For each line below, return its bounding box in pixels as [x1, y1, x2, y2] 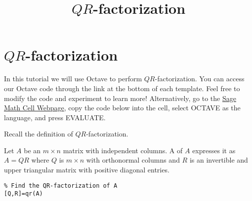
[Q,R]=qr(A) [4, 190, 43, 198]
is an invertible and [189, 155, 248, 165]
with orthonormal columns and [86, 155, 180, 165]
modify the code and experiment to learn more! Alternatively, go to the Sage [4, 93, 236, 103]
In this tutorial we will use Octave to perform [4, 73, 142, 84]
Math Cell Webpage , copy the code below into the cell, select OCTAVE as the [4, 102, 241, 113]
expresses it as [192, 145, 236, 155]
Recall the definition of [4, 129, 73, 139]
